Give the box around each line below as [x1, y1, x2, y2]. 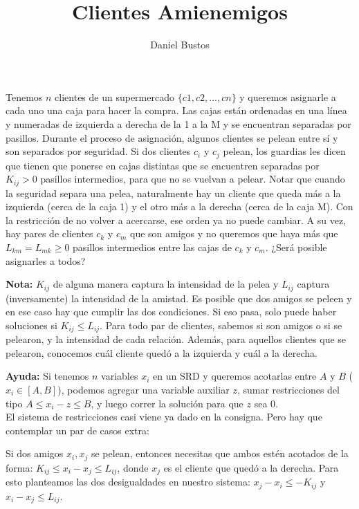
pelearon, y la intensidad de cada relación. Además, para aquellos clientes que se [6, 332, 347, 346]
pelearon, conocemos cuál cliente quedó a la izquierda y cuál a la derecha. [6, 345, 317, 360]
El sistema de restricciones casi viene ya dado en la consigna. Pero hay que [6, 409, 322, 424]
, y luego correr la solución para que [91, 396, 243, 410]
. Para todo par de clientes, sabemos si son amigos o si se [100, 317, 342, 332]
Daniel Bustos [150, 37, 210, 52]
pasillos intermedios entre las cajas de [73, 239, 232, 254]
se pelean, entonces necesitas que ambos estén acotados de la [91, 446, 349, 461]
